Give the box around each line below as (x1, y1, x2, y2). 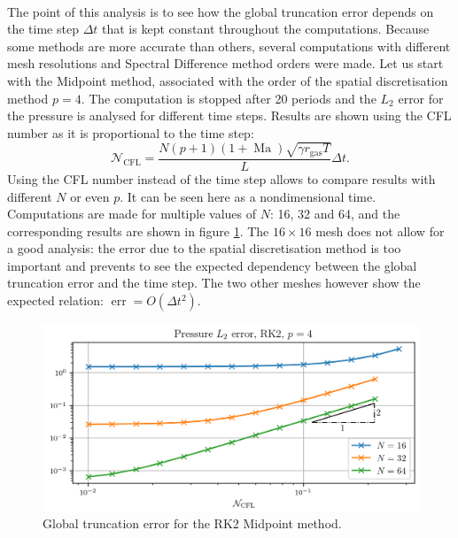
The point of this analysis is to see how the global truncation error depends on (7, 2, 434, 20)
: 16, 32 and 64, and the (269, 204, 400, 223)
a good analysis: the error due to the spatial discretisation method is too (7, 239, 401, 257)
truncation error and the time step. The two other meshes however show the (7, 273, 421, 292)
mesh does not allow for (315, 221, 445, 240)
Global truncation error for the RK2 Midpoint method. (43, 514, 342, 533)
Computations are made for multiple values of (7, 204, 257, 223)
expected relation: (7, 291, 104, 310)
